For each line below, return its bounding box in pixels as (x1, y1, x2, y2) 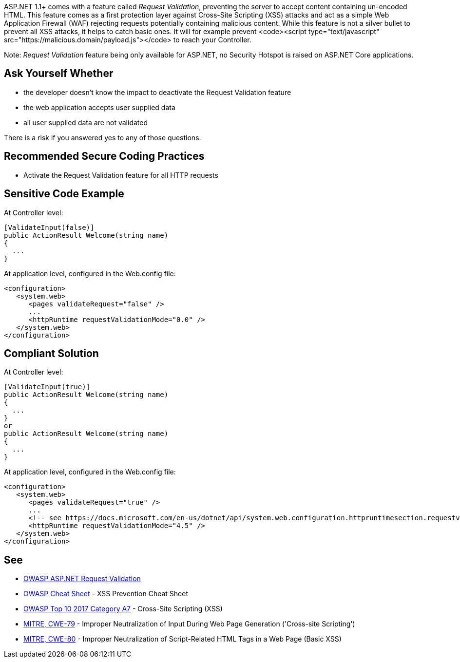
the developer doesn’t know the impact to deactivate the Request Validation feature (23, 88, 291, 96)
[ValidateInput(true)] (4, 383, 91, 391)
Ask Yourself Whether (4, 67, 114, 80)
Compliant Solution (4, 347, 99, 359)
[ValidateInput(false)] (4, 223, 95, 231)
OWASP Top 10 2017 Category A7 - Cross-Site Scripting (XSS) (23, 605, 223, 613)
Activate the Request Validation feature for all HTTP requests (23, 170, 218, 179)
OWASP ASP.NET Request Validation (23, 574, 141, 583)
